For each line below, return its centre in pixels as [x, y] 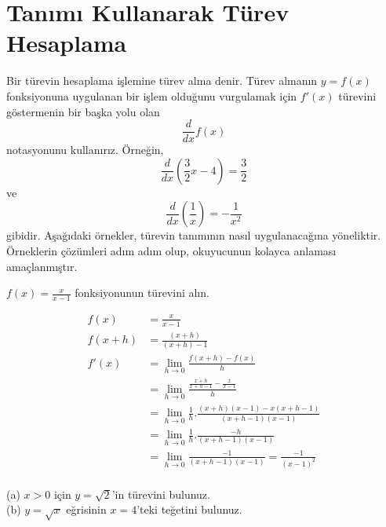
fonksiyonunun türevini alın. [142, 293]
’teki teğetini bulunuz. [189, 509]
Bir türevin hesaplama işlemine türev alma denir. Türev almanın [162, 81]
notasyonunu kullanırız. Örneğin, [85, 150]
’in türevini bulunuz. [161, 494]
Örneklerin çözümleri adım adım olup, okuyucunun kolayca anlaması [171, 250]
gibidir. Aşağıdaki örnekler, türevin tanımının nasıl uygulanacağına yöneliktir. [194, 235]
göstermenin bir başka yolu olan [83, 111]
